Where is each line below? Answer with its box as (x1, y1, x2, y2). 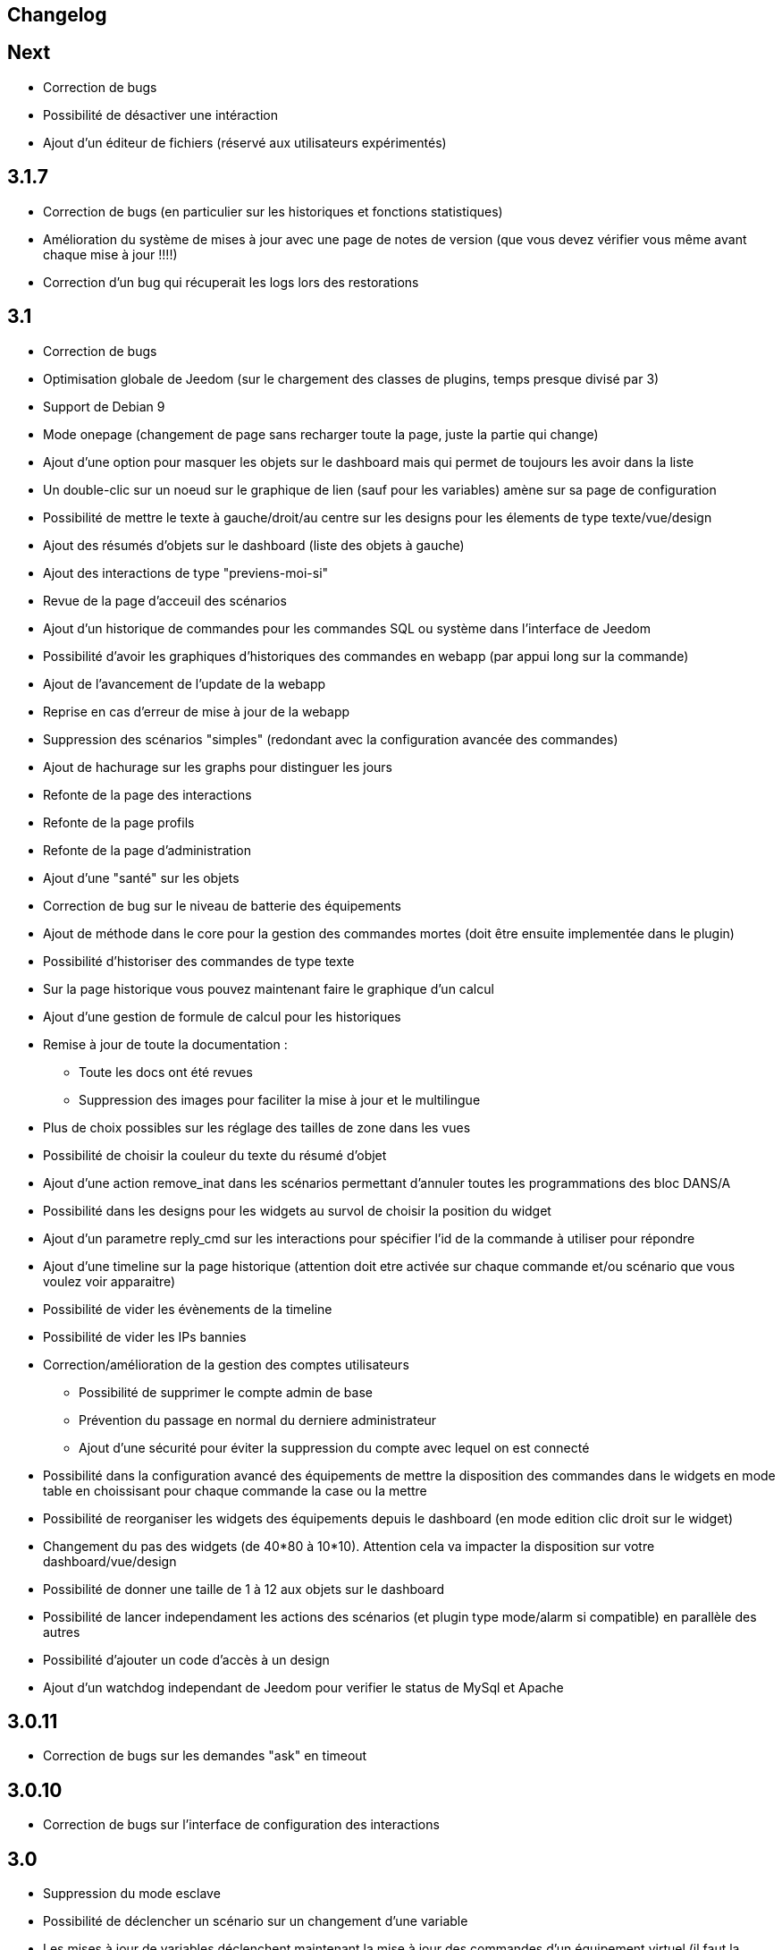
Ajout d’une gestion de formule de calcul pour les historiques (43, 1008, 401, 1024)
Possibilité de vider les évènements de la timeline (43, 1301, 332, 1317)
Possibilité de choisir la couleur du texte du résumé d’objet (43, 1147, 387, 1163)
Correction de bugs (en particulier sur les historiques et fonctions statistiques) (43, 203, 503, 219)
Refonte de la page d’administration (43, 842, 251, 858)
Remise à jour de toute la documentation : (43, 1036, 288, 1052)
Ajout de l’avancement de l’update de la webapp (43, 675, 326, 691)
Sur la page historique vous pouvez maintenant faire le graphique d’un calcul (43, 980, 494, 996)
